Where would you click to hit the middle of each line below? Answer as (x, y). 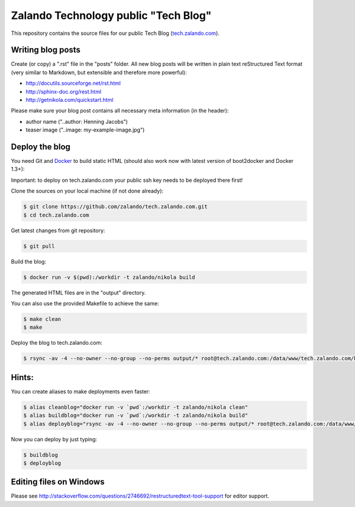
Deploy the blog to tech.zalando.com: (57, 343)
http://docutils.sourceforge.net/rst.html (73, 84)
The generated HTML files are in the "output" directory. (78, 293)
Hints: (22, 377)
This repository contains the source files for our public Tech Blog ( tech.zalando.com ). (115, 33)
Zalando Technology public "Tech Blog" (111, 15)
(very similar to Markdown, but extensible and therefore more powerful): (99, 72)
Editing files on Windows (58, 482)
